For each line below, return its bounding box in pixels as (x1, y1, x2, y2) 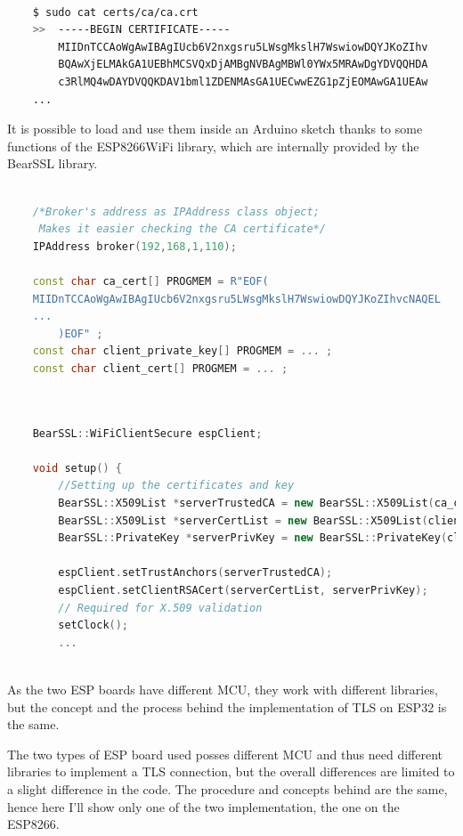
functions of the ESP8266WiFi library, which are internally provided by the (7, 136, 419, 155)
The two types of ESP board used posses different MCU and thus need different (7, 744, 443, 763)
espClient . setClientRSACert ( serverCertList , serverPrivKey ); (58, 584, 428, 597)
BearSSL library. (7, 154, 98, 173)
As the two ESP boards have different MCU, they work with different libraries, (7, 679, 438, 698)
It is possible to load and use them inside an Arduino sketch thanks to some (7, 119, 423, 138)
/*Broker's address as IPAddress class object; (32, 205, 320, 218)
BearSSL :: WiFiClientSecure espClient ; (32, 426, 263, 440)
